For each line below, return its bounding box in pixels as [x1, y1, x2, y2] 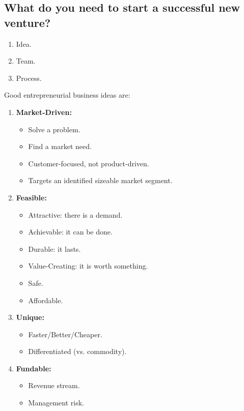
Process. [16, 72, 42, 83]
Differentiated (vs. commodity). [28, 346, 127, 357]
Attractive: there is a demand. [28, 209, 123, 220]
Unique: [16, 312, 44, 322]
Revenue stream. [28, 380, 80, 391]
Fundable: [16, 363, 51, 373]
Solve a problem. [28, 124, 80, 134]
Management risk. [28, 397, 84, 408]
